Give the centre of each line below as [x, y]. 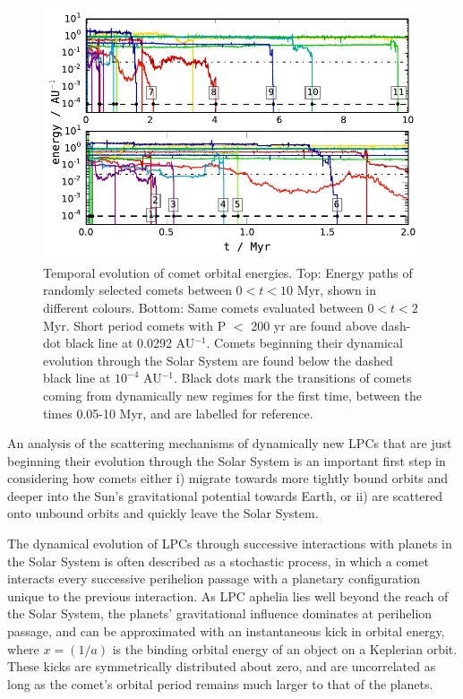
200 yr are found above [314, 325]
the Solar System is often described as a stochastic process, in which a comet [218, 561]
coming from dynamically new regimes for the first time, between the [232, 395]
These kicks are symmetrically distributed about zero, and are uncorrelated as [222, 666]
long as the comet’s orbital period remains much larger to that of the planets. [220, 683]
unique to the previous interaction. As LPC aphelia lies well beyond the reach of [228, 595]
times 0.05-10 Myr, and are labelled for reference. [178, 413]
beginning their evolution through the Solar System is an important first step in [227, 460]
